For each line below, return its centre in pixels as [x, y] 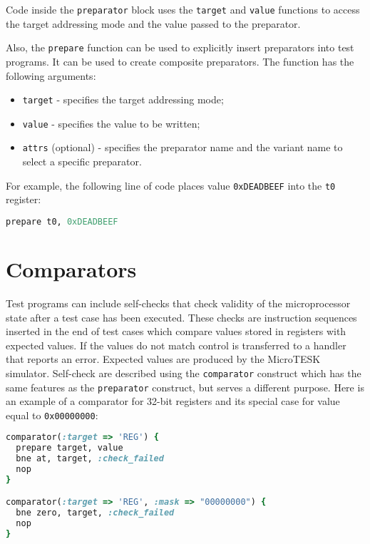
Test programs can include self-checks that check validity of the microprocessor [178, 303]
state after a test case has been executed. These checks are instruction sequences [181, 317]
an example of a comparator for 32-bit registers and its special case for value [173, 401]
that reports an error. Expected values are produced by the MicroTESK [163, 359]
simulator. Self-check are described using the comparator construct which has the [184, 373]
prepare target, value [70, 448]
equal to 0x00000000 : [52, 415]
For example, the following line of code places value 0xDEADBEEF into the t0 [171, 185]
